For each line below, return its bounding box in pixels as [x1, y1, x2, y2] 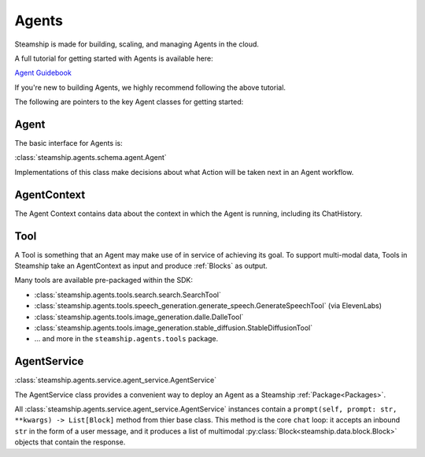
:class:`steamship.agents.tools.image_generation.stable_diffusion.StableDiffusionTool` [34, 323, 313, 333]
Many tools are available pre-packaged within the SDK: [14, 276, 193, 285]
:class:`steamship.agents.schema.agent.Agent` [14, 153, 167, 162]
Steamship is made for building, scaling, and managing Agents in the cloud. [14, 39, 260, 49]
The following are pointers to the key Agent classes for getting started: [14, 97, 244, 106]
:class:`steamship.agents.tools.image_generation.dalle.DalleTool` [34, 312, 244, 321]
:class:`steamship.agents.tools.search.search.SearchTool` [34, 290, 222, 299]
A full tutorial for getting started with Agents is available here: [14, 54, 213, 63]
